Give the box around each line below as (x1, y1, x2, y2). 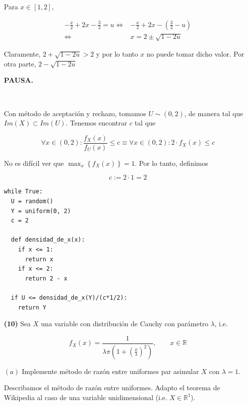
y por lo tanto (96, 49, 138, 59)
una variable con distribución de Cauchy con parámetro (41, 318, 209, 329)
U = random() (11, 198, 54, 205)
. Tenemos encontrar (65, 118, 127, 128)
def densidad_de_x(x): (11, 236, 85, 244)
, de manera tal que (184, 108, 243, 118)
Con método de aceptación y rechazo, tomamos (4, 108, 147, 118)
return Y (18, 304, 46, 311)
